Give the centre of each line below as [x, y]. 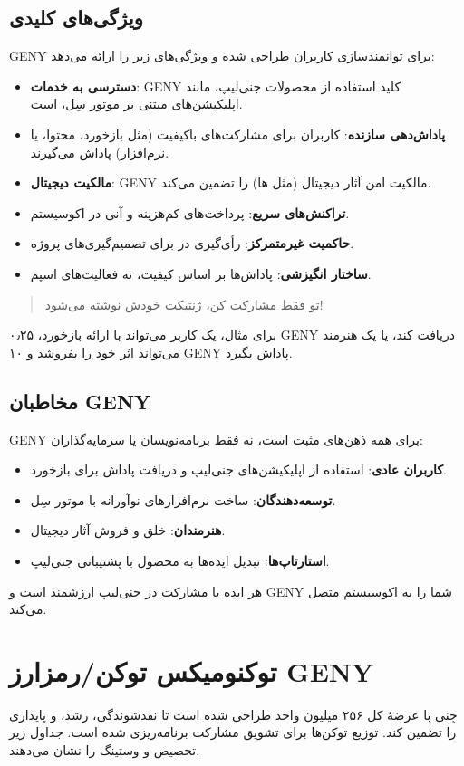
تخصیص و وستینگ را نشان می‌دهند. [105, 750]
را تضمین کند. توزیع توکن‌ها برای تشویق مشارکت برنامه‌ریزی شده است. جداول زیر [233, 732]
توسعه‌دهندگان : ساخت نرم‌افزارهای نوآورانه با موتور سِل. [183, 499]
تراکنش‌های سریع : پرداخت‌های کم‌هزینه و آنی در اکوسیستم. [190, 212]
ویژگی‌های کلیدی [76, 18]
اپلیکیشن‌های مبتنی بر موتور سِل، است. [136, 104]
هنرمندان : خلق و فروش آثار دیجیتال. [128, 530]
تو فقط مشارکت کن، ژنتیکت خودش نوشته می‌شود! [184, 304]
